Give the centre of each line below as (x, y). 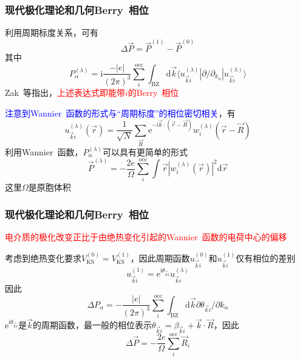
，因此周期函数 (160, 258)
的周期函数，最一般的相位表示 (93, 325)
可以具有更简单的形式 (145, 151)
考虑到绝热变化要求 (43, 258)
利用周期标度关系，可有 (52, 32)
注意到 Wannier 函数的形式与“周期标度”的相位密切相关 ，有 (120, 113)
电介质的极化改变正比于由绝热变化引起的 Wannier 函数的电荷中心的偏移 (146, 237)
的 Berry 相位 (153, 93)
